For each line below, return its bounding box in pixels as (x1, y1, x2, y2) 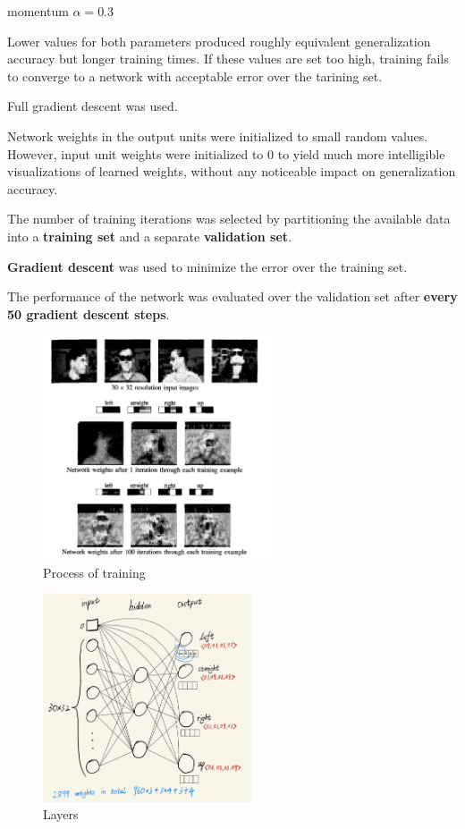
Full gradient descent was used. (7, 97, 178, 115)
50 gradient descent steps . (7, 304, 170, 323)
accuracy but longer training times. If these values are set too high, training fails (7, 49, 449, 68)
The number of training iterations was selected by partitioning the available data (7, 209, 451, 228)
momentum (7, 2, 69, 20)
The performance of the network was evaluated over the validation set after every (7, 287, 458, 306)
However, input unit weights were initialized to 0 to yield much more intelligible (7, 144, 445, 163)
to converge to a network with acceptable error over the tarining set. (7, 66, 383, 85)
